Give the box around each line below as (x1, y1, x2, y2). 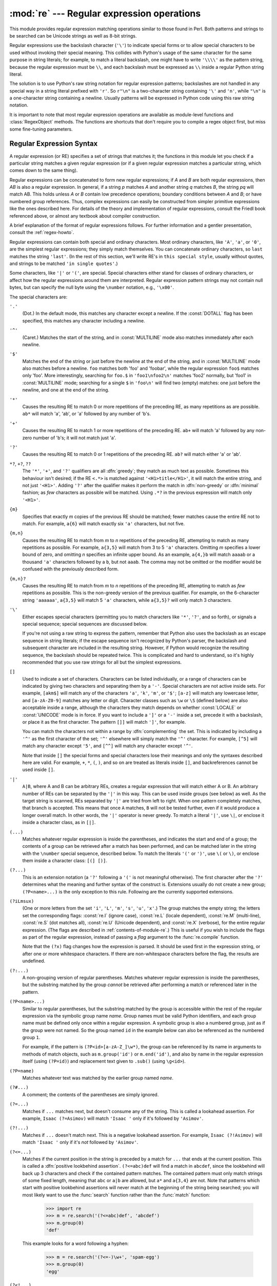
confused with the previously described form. (22, 566, 119, 572)
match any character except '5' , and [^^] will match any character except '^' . (22, 743, 193, 749)
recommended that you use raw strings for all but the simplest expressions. (22, 659, 182, 665)
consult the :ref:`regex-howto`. (9, 229, 74, 236)
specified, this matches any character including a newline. (22, 317, 146, 324)
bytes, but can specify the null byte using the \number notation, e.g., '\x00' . (9, 284, 174, 291)
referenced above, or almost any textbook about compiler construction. (9, 212, 161, 219)
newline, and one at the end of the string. (22, 387, 110, 393)
